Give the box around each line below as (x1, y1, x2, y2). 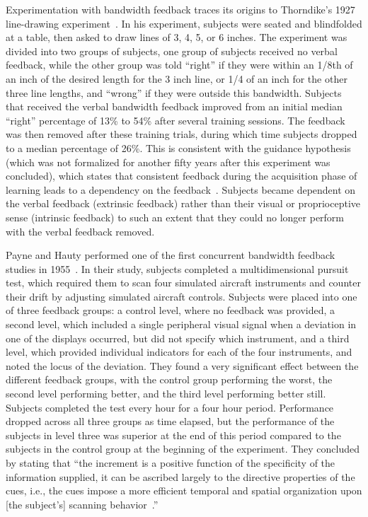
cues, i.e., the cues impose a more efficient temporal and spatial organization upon (6, 483, 362, 498)
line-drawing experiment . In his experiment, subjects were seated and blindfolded (6, 16, 362, 30)
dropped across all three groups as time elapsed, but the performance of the (6, 414, 335, 429)
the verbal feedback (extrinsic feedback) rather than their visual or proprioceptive (6, 196, 361, 211)
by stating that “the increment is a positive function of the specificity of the (6, 455, 335, 470)
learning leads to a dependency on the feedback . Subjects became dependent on (6, 182, 356, 197)
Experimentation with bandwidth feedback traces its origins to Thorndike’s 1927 (6, 2, 355, 16)
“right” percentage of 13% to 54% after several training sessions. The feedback (6, 112, 345, 127)
